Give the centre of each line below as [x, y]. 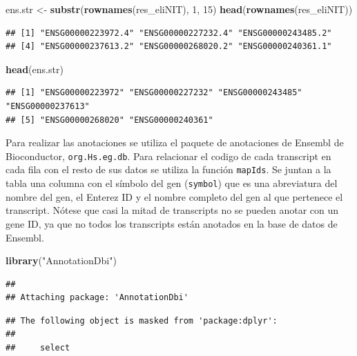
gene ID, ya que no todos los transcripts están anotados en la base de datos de [172, 223]
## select [38, 348]
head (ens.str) [35, 69]
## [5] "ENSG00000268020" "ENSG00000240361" [109, 120]
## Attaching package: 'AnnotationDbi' [97, 298]
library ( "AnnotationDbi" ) [61, 260]
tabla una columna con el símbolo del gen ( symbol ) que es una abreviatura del [172, 183]
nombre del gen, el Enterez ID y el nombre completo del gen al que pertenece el [174, 196]
